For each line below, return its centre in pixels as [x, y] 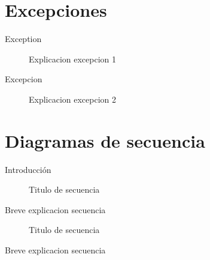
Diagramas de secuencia [105, 140]
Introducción [28, 169]
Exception [23, 39]
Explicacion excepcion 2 [73, 99]
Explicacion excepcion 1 [73, 59]
